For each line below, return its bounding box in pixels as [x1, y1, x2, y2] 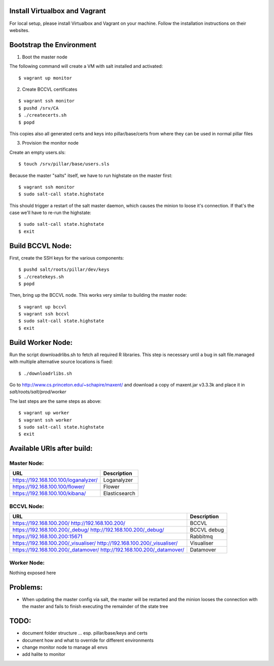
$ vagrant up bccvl [18, 304, 67, 309]
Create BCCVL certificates [22, 86, 78, 92]
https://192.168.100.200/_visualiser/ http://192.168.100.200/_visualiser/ [12, 540, 178, 547]
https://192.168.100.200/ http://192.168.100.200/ [12, 520, 125, 527]
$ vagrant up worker [18, 410, 70, 416]
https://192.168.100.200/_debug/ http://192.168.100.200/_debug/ [12, 527, 164, 534]
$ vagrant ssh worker [18, 417, 72, 423]
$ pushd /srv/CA [18, 105, 59, 111]
